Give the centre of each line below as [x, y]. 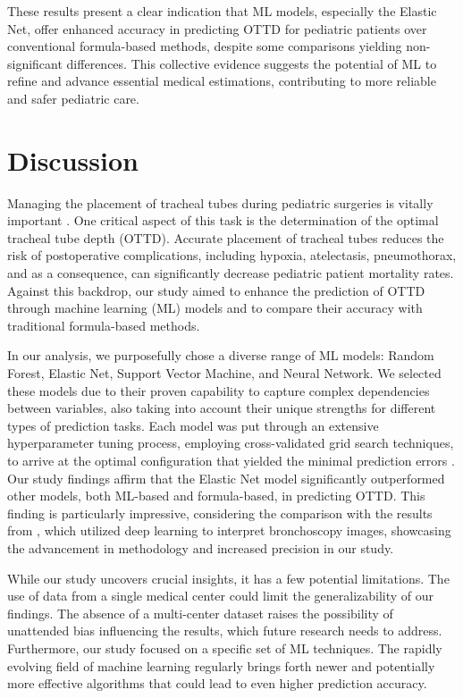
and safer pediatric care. [73, 98]
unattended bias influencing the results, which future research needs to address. [225, 631]
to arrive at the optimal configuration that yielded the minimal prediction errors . [231, 460]
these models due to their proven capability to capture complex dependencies [219, 390]
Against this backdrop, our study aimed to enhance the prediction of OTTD [216, 290]
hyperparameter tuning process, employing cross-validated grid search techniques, [231, 443]
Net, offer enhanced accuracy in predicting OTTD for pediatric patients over [217, 28]
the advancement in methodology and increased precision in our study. [201, 547]
